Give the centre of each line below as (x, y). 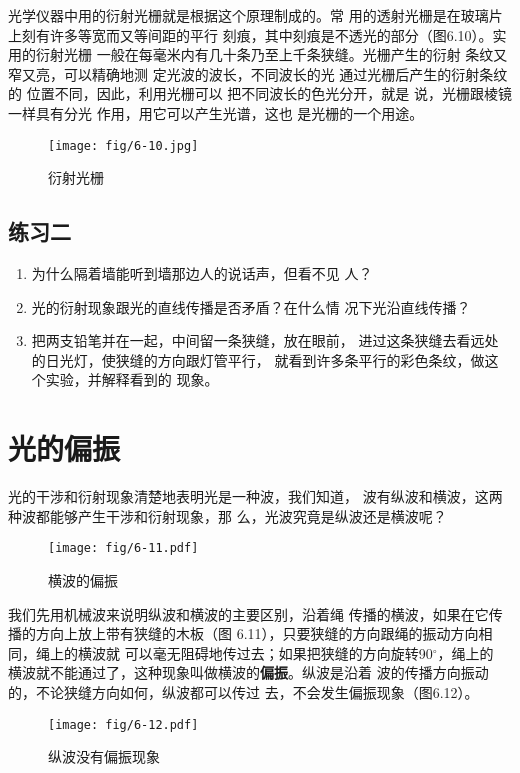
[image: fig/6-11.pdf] (123, 548)
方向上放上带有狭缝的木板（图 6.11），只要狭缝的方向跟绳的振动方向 (257, 633)
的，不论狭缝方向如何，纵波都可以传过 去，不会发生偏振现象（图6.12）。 (243, 691)
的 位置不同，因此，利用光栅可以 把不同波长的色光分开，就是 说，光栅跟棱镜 (260, 93)
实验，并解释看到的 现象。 (132, 379)
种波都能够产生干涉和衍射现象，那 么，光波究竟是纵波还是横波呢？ (227, 515)
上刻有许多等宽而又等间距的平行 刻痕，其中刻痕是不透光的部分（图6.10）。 (250, 34)
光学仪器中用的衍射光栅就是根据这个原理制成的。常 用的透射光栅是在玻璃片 (255, 15)
